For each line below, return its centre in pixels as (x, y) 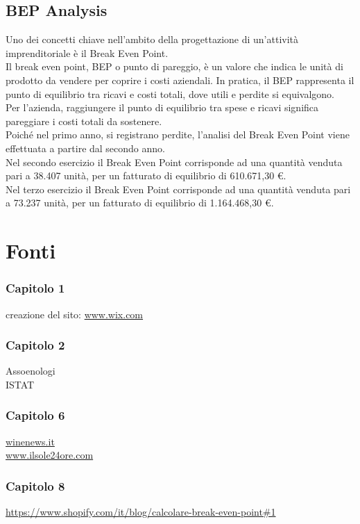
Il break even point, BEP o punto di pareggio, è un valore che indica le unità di (174, 66)
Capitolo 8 (35, 485)
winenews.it (30, 441)
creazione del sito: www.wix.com (75, 314)
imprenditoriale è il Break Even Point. (87, 52)
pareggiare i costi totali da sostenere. (84, 121)
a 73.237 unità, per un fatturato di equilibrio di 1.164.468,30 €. (140, 203)
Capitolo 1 (35, 288)
